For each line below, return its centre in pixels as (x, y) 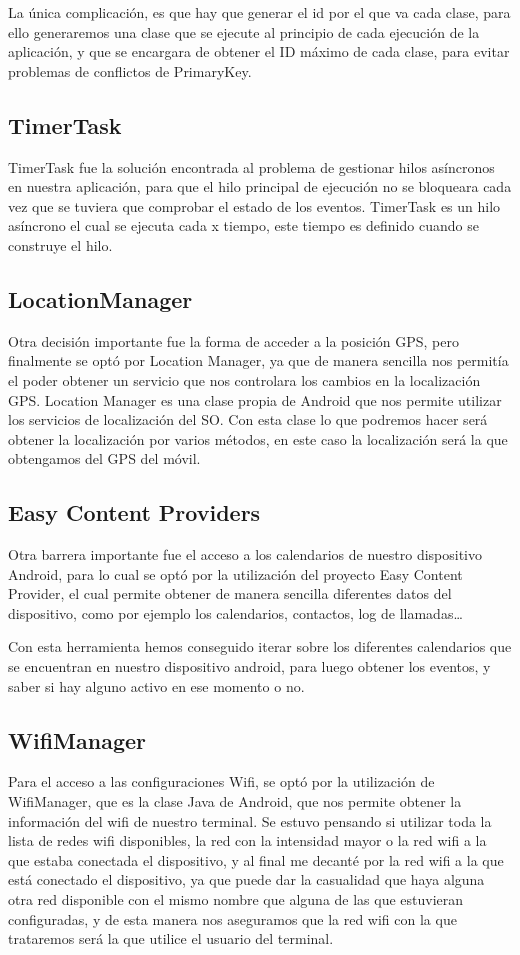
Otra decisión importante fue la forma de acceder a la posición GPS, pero (233, 340)
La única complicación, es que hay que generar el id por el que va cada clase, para (259, 12)
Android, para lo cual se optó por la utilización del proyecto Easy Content (235, 573)
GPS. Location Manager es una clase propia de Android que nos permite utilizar (255, 399)
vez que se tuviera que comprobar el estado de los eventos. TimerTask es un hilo (254, 205)
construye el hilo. (60, 244)
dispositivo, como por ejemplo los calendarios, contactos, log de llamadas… (235, 612)
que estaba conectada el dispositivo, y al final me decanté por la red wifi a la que (256, 859)
